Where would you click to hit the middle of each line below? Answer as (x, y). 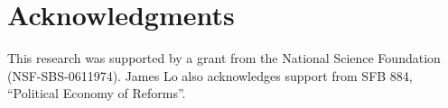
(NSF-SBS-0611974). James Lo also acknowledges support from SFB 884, (210, 75)
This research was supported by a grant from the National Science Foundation (224, 58)
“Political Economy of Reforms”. (97, 93)
